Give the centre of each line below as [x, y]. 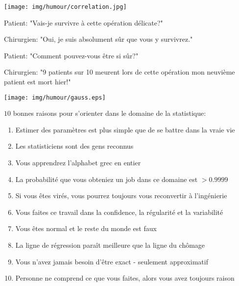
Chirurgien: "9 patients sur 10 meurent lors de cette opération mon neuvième [119, 72]
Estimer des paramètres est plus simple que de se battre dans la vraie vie [125, 129]
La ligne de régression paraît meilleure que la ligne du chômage [110, 245]
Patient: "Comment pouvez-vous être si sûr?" [71, 55]
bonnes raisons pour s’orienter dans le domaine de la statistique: [109, 113]
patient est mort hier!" [37, 82]
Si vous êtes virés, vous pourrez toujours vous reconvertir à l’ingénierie [121, 195]
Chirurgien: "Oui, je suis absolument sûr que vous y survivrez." [98, 39]
